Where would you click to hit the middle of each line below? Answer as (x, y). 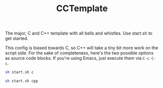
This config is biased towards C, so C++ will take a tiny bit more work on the (82, 48)
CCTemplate (82, 9)
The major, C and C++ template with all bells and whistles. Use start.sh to (79, 33)
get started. (17, 38)
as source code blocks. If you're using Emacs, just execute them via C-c (77, 58)
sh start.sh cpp (21, 81)
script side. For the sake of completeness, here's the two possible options (79, 53)
